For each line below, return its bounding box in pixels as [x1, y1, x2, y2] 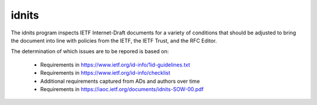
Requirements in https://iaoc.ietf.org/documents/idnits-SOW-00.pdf [40, 85, 204, 93]
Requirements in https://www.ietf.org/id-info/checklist [40, 69, 170, 76]
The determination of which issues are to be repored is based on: [11, 48, 169, 55]
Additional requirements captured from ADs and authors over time [40, 78, 200, 85]
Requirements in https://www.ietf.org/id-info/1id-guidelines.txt [40, 61, 190, 68]
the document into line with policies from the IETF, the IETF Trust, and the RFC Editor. [11, 37, 217, 44]
